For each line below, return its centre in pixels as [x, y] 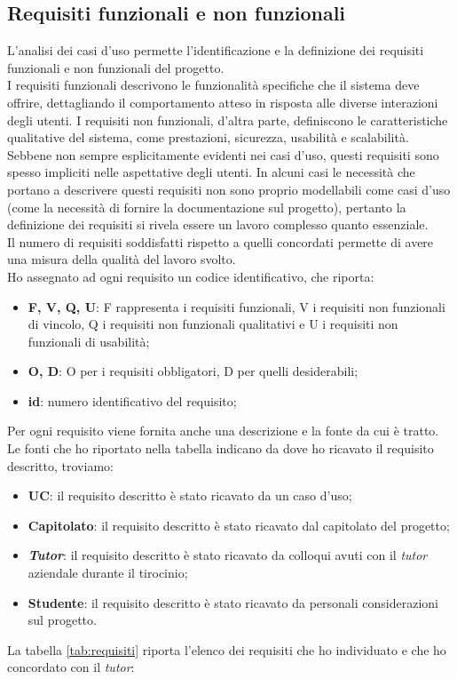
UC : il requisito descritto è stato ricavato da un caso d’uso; [190, 495]
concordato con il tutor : [71, 667]
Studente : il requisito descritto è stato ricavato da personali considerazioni [233, 602]
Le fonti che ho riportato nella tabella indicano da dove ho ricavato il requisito [221, 448]
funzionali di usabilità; [89, 341]
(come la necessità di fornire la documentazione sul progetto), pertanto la [207, 207]
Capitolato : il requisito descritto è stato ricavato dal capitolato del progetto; [239, 525]
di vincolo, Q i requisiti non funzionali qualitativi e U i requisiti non [213, 324]
